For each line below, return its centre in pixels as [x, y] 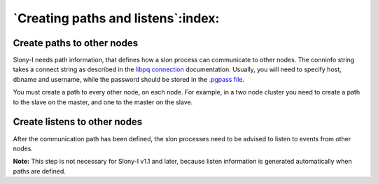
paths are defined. [40, 171]
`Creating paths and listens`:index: [116, 18]
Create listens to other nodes [78, 122]
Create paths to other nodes [76, 43]
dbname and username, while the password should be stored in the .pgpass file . [129, 79]
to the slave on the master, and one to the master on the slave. [103, 102]
